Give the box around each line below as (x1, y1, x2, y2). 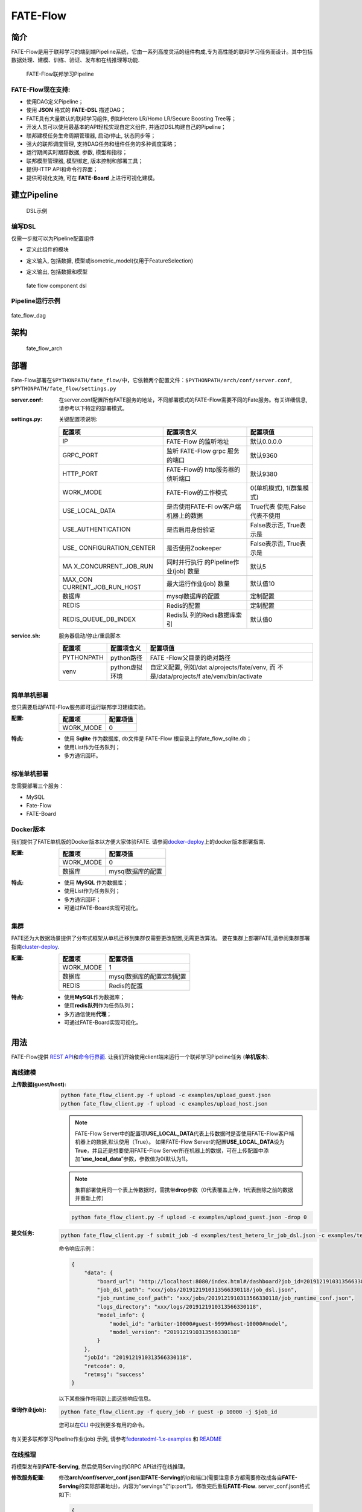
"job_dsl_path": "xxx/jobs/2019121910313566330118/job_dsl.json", (97, 1286, 298, 1294)
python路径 (110, 654, 143, 662)
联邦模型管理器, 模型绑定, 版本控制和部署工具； (26, 157, 144, 165)
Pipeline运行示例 (11, 297, 60, 305)
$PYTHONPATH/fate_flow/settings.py (11, 385, 117, 393)
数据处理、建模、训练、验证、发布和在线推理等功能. (11, 56, 140, 64)
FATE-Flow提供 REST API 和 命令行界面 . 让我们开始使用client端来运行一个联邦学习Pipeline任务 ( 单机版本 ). (11, 1053, 270, 1061)
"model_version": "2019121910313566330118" (109, 1329, 241, 1336)
